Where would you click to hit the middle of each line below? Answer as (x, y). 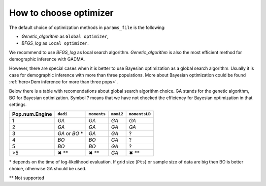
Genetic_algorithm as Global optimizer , (65, 36)
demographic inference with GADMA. (47, 59)
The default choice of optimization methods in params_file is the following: (87, 27)
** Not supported (27, 178)
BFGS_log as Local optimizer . (55, 43)
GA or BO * (70, 133)
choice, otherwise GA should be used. (48, 169)
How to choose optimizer (61, 13)
